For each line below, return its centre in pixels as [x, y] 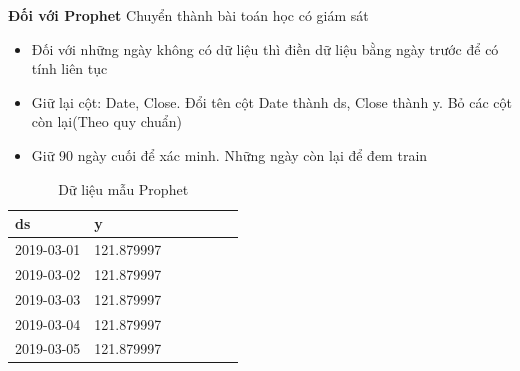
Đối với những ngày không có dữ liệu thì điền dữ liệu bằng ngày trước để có [265, 48]
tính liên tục [69, 68]
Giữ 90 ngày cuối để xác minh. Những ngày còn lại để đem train [229, 154]
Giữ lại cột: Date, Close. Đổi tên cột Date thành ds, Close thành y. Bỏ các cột [271, 101]
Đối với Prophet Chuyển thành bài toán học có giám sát [188, 15]
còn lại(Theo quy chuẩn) [106, 121]
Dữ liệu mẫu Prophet [123, 188]
